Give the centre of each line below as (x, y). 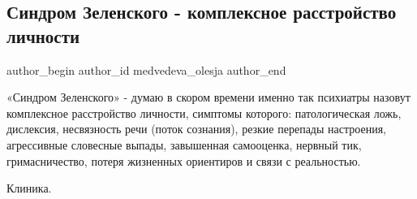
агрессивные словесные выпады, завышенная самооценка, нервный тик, (184, 144)
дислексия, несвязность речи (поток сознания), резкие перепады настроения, (196, 129)
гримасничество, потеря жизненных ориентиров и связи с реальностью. (184, 160)
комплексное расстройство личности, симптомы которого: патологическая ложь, (204, 112)
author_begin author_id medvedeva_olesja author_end (146, 69)
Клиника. (29, 188)
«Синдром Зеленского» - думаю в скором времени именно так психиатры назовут (208, 97)
